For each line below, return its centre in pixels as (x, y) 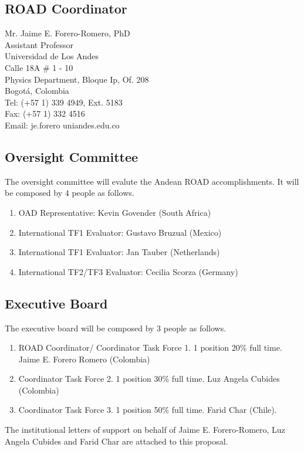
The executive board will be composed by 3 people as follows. (116, 328)
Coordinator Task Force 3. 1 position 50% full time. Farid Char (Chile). (148, 410)
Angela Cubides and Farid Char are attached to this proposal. (116, 441)
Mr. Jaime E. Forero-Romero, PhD (67, 33)
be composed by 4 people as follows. (70, 193)
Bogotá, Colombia (37, 91)
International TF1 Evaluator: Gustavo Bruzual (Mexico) (120, 232)
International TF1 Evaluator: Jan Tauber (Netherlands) (119, 252)
